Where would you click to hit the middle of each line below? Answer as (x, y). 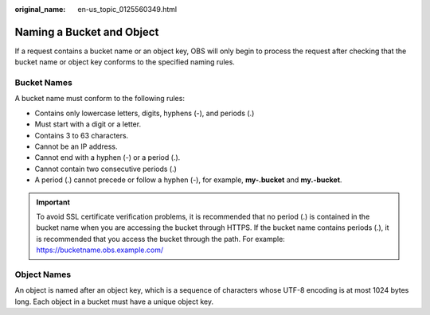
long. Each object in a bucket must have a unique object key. (114, 301)
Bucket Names (44, 83)
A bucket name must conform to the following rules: (100, 99)
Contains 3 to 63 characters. (82, 135)
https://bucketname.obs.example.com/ (100, 250)
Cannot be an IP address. (76, 146)
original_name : (40, 9)
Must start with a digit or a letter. (88, 124)
